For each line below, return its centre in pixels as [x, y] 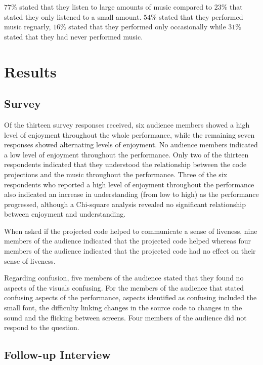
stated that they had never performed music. [74, 36]
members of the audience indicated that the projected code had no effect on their [130, 251]
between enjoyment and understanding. [65, 214]
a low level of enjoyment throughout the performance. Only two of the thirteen [126, 154]
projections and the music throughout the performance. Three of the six [116, 174]
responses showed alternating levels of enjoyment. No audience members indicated [131, 145]
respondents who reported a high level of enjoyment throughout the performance [129, 184]
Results [30, 71]
